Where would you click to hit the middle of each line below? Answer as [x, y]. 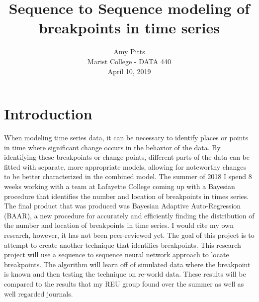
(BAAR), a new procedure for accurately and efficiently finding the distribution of [129, 215]
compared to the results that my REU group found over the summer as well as [124, 283]
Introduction [48, 114]
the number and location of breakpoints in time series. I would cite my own [119, 225]
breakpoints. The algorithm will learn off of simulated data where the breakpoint [127, 264]
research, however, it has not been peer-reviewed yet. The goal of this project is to [129, 235]
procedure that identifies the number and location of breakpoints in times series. [127, 196]
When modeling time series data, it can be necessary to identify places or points [126, 138]
